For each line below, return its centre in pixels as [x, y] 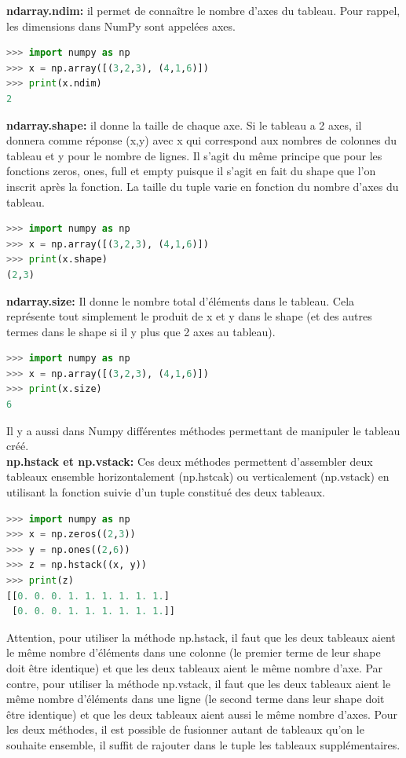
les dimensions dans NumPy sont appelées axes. [121, 26]
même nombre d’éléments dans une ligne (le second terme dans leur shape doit [196, 699]
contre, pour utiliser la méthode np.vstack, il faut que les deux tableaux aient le [199, 683]
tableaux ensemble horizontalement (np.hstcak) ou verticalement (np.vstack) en [198, 476]
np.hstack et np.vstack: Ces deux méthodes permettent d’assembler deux [190, 461]
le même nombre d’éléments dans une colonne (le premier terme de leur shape [194, 652]
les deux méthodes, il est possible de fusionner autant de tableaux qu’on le [185, 729]
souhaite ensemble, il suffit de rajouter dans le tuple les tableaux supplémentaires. [203, 744]
